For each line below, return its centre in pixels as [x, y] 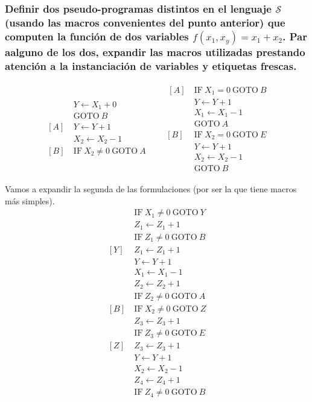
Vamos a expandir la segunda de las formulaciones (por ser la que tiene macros [151, 189]
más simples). [30, 200]
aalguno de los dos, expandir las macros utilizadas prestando [155, 52]
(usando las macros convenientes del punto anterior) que [145, 22]
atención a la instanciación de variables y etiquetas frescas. [151, 65]
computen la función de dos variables [97, 36]
